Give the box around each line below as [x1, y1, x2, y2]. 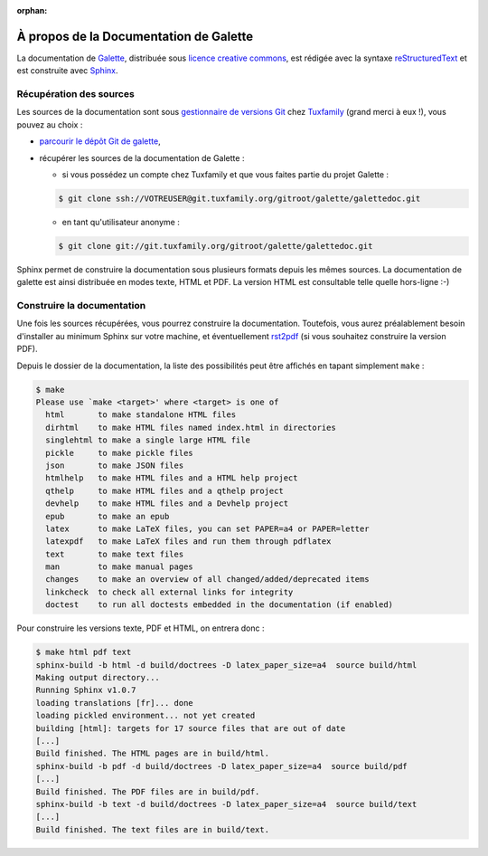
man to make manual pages [45, 562, 193, 572]
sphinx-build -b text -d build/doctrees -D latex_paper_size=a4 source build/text [35, 799, 418, 809]
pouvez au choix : [16, 119, 83, 130]
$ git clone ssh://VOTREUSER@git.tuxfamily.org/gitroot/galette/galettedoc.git [58, 193, 421, 204]
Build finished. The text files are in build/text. [35, 824, 270, 834]
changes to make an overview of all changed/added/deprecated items [45, 575, 370, 585]
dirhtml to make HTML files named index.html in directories [45, 422, 336, 433]
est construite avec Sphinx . [16, 65, 118, 76]
